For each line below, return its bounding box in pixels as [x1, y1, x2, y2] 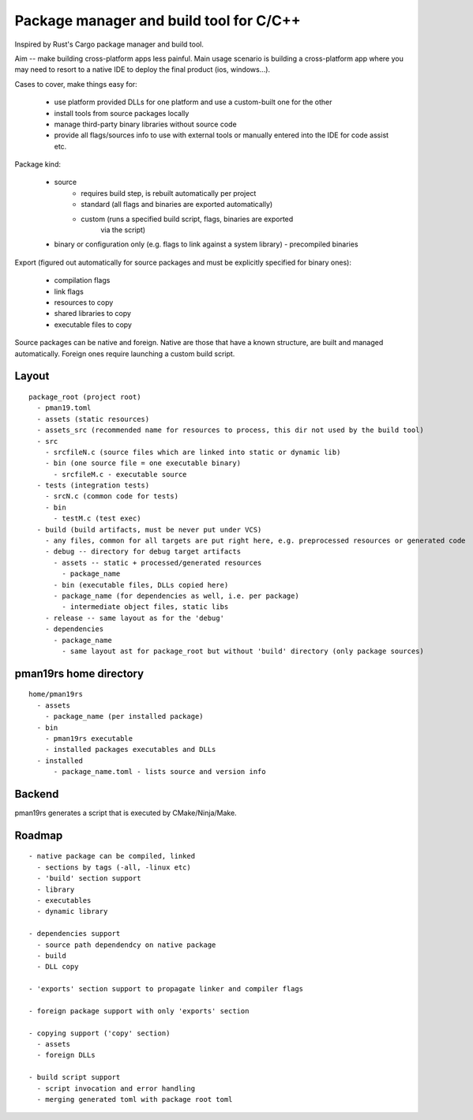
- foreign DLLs [36, 1050, 96, 1060]
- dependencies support [28, 929, 121, 938]
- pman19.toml [36, 404, 92, 412]
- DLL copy [36, 962, 79, 972]
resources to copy [54, 297, 114, 307]
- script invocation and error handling [36, 1084, 196, 1093]
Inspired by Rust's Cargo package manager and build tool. [14, 39, 205, 49]
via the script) [100, 225, 146, 235]
